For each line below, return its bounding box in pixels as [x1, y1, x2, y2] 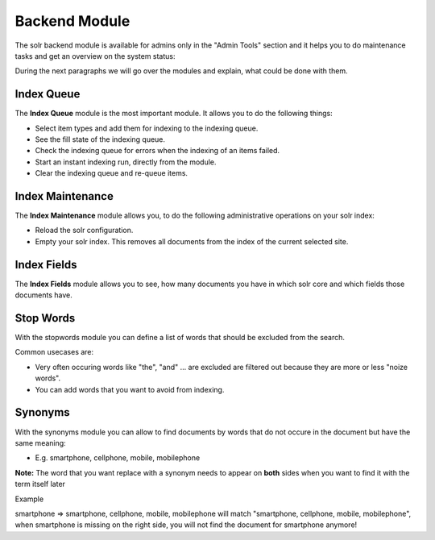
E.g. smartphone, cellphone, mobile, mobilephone [35, 453, 201, 463]
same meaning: [14, 438, 66, 447]
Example [14, 494, 44, 504]
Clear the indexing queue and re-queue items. [35, 168, 188, 178]
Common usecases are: [14, 347, 94, 357]
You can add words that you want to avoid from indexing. [35, 384, 225, 394]
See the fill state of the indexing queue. [35, 135, 165, 144]
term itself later [14, 480, 66, 489]
